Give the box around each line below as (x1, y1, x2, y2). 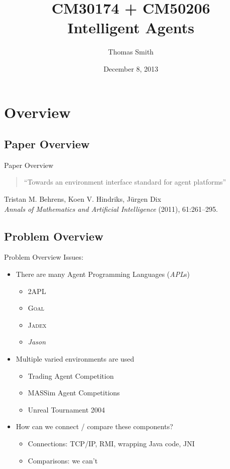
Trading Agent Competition (28, 370, 114, 381)
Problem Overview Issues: (4, 252, 84, 262)
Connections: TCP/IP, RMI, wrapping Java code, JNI (28, 438, 195, 448)
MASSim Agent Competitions (28, 387, 120, 398)
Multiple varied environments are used (16, 354, 134, 364)
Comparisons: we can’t (28, 455, 98, 465)
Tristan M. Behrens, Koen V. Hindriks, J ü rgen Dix (4, 194, 162, 204)
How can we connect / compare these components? (16, 421, 173, 432)
